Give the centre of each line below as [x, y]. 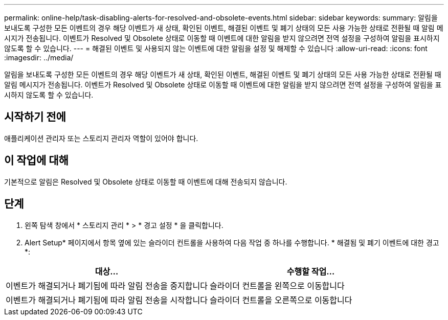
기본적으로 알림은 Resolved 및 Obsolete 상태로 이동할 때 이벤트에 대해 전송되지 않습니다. [146, 181]
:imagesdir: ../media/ [39, 58]
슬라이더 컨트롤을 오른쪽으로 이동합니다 [281, 300]
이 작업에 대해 [36, 161]
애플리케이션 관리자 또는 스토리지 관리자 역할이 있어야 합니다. [101, 138]
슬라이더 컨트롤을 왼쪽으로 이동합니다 [277, 285]
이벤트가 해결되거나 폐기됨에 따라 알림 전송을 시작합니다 [107, 300]
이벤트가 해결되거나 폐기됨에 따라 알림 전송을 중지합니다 [107, 285]
